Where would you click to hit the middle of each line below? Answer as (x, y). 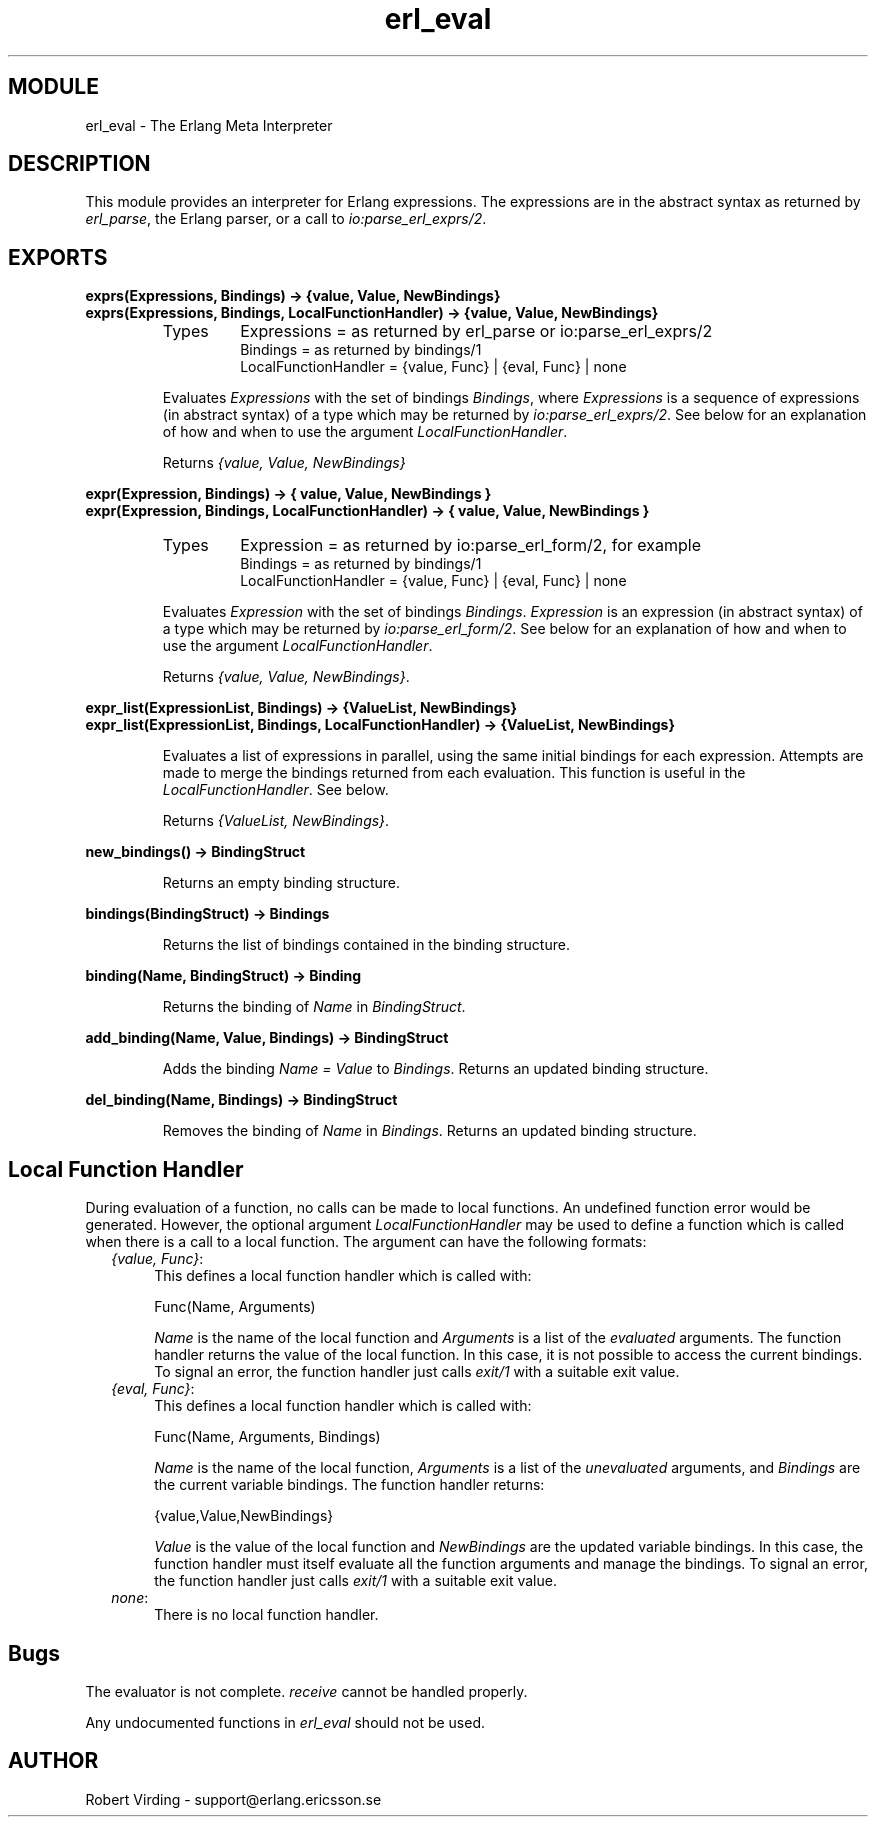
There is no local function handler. (266, 1615)
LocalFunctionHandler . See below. (275, 790)
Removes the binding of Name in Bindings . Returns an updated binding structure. (429, 1131)
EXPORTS (58, 257)
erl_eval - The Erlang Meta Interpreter (209, 125)
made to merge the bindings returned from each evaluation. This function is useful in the (454, 773)
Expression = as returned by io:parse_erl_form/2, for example (470, 545)
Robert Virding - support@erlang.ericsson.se (233, 1799)
